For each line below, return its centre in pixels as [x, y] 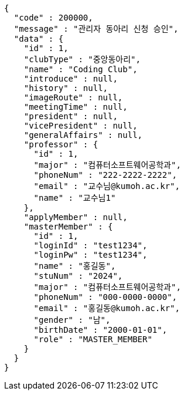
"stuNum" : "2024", [78, 276]
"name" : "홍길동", [75, 266]
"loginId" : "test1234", [91, 245]
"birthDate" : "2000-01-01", [100, 330]
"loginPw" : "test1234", [91, 255]
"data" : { [39, 39]
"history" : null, [66, 88]
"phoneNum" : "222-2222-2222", [105, 175]
